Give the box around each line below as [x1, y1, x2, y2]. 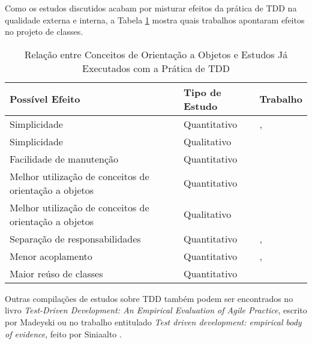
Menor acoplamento [10, 249, 92, 263]
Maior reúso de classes [10, 266, 103, 280]
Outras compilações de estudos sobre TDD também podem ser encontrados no [5, 292, 293, 304]
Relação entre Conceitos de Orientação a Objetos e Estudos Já [24, 47, 288, 61]
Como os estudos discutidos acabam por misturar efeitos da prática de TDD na [5, 2, 297, 14]
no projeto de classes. [5, 25, 83, 38]
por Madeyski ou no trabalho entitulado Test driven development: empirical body [5, 315, 302, 328]
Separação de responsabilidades [10, 231, 141, 246]
